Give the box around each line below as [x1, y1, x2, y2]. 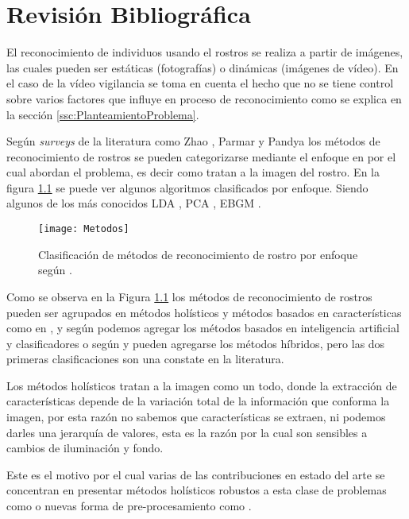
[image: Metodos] [38, 223, 129, 235]
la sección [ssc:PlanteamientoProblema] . [6, 106, 199, 122]
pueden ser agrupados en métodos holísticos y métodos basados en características [6, 304, 402, 320]
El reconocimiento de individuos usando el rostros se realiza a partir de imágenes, [6, 44, 403, 60]
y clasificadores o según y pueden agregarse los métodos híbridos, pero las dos [6, 335, 385, 351]
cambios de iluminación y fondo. [6, 440, 164, 456]
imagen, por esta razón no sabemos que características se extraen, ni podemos [6, 409, 386, 425]
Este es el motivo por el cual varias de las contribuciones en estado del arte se [6, 466, 385, 482]
